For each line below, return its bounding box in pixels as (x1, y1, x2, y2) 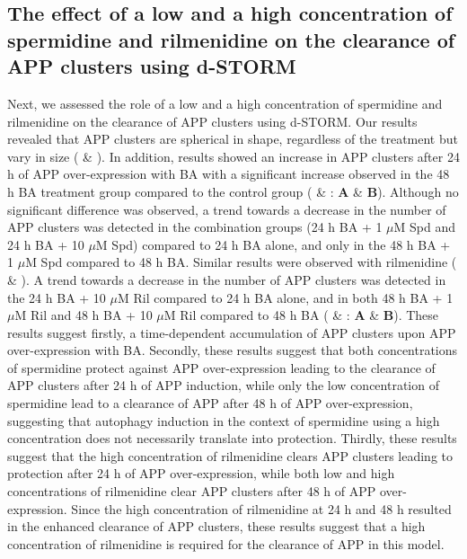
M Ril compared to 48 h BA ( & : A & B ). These (163, 306, 439, 324)
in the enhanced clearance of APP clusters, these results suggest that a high (7, 517, 426, 536)
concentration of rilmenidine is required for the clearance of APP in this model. (7, 534, 445, 553)
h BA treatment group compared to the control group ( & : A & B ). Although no (7, 182, 459, 200)
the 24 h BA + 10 (7, 288, 106, 306)
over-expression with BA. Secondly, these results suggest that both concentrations (7, 341, 458, 359)
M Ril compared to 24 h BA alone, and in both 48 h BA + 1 (117, 288, 454, 306)
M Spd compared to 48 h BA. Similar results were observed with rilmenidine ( (25, 253, 457, 271)
